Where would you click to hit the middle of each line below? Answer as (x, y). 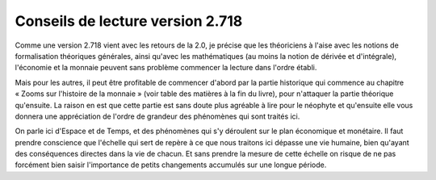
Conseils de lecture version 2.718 (129, 21)
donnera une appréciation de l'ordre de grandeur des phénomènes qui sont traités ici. (157, 116)
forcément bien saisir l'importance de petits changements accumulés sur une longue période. (171, 165)
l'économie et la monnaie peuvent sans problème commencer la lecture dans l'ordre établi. (166, 68)
